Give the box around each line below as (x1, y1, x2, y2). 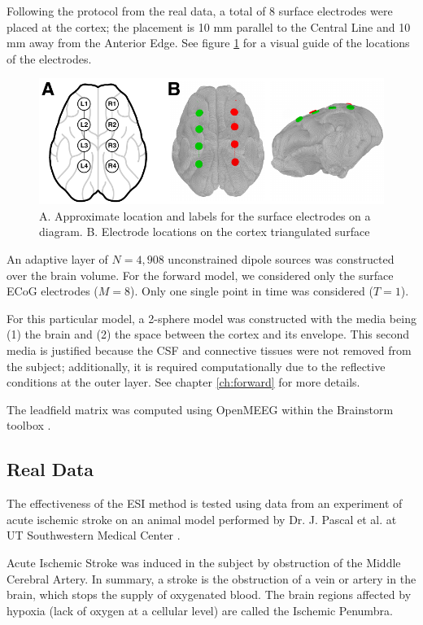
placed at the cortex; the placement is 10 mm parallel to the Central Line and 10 (7, 18, 411, 35)
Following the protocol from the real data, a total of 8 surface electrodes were (7, 2, 393, 19)
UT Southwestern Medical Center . (7, 527, 181, 544)
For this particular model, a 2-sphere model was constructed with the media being (7, 309, 416, 326)
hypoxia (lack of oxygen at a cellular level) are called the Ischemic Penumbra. (7, 601, 393, 618)
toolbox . (7, 417, 51, 434)
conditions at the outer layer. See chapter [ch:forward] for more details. (7, 374, 360, 391)
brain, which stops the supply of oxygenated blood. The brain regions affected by (7, 586, 412, 603)
